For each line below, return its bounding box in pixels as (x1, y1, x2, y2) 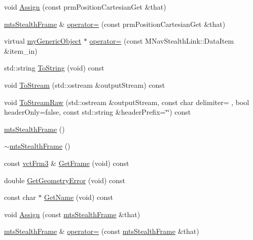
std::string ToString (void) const (4, 62, 104, 73)
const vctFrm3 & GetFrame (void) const (4, 157, 129, 168)
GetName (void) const (44, 192, 113, 202)
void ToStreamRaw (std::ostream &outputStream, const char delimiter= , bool (4, 96, 249, 107)
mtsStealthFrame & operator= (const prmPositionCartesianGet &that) (4, 18, 226, 29)
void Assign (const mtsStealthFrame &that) (4, 209, 140, 219)
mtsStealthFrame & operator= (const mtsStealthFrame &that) (4, 226, 199, 236)
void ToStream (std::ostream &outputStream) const (4, 79, 165, 90)
